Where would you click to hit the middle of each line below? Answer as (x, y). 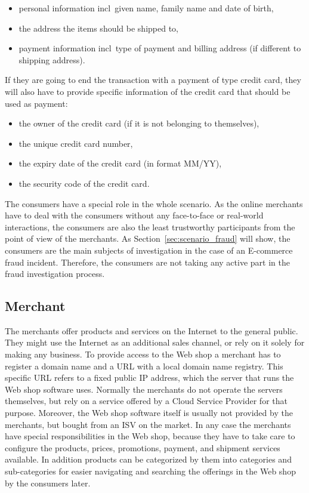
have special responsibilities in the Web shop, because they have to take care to (150, 436)
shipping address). (52, 59)
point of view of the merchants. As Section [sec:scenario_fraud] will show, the (148, 238)
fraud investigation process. (55, 274)
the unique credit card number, (76, 143)
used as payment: (36, 103)
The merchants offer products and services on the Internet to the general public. (152, 330)
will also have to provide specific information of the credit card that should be (148, 91)
